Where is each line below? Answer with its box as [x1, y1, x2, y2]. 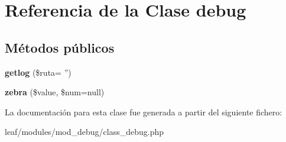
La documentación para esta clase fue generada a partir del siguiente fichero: [5, 105, 282, 118]
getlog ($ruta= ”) [5, 66, 71, 78]
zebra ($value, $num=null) [5, 86, 105, 98]
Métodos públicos [5, 38, 115, 56]
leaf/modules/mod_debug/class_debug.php [5, 125, 164, 138]
